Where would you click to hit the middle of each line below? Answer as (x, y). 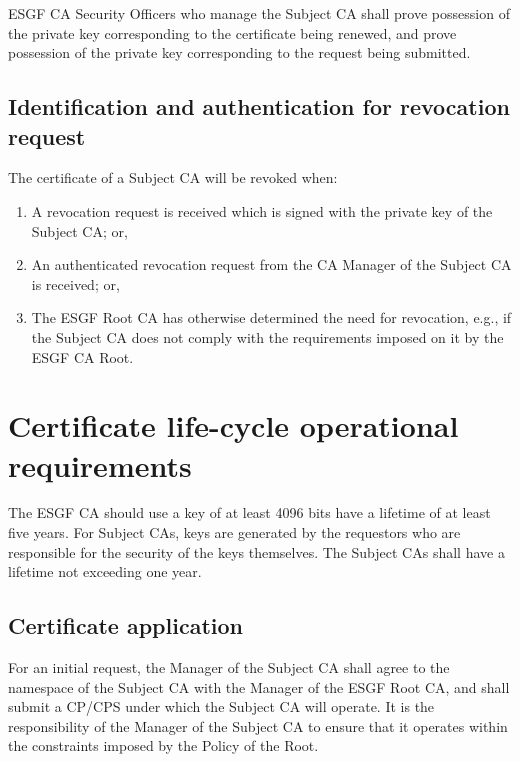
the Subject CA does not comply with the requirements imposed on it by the (267, 336)
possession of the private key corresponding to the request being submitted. (239, 52)
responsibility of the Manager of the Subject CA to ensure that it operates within (258, 725)
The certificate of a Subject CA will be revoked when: (173, 177)
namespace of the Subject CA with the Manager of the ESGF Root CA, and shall (259, 686)
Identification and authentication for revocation (259, 106)
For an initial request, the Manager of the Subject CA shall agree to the (229, 667)
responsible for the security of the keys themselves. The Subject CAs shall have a (256, 551)
